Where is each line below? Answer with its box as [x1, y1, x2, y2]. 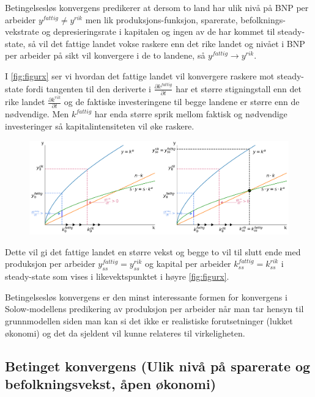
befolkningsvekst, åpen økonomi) [5, 374, 217, 393]
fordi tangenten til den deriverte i [26, 82, 151, 95]
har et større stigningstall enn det [176, 82, 302, 95]
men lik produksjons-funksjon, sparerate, [85, 13, 238, 26]
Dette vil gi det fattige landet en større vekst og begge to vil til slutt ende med [5, 245, 301, 258]
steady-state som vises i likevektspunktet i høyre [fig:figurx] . [5, 270, 229, 283]
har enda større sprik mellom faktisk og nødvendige [94, 107, 287, 120]
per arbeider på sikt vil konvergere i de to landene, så [5, 49, 206, 62]
